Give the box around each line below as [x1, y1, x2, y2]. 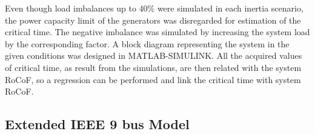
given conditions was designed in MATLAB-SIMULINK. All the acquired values [5, 49, 302, 62]
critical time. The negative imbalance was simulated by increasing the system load [5, 25, 310, 38]
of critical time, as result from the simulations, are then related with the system [5, 61, 302, 73]
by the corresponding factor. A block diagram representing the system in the [5, 37, 290, 50]
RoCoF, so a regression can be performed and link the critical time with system [5, 73, 301, 85]
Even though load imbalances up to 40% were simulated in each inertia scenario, [5, 2, 303, 14]
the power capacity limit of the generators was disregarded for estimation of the [5, 13, 301, 26]
